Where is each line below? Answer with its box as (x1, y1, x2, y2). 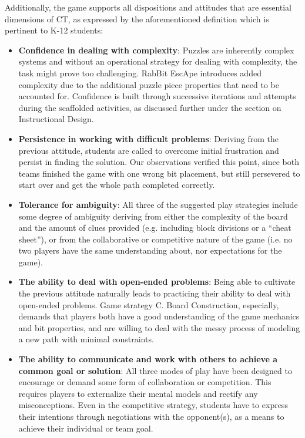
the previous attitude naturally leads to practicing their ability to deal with (18, 287, 291, 299)
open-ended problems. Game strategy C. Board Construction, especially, (18, 298, 279, 311)
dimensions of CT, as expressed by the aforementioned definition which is (5, 12, 269, 25)
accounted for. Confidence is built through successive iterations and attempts (18, 90, 296, 102)
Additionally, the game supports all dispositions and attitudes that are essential (5, 1, 292, 13)
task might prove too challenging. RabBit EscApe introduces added (18, 66, 262, 79)
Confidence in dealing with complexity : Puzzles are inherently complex (18, 43, 294, 56)
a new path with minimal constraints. (18, 333, 154, 345)
